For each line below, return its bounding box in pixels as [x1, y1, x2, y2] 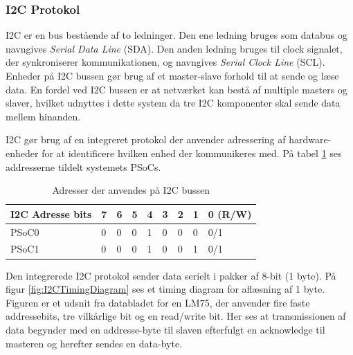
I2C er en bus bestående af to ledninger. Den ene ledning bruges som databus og [6, 28, 347, 42]
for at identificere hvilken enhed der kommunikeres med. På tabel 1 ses [42, 145, 342, 160]
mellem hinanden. [6, 109, 81, 123]
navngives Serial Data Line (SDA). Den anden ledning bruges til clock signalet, [6, 41, 343, 55]
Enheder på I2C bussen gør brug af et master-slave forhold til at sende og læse [6, 69, 339, 82]
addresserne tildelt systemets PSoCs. [6, 159, 161, 174]
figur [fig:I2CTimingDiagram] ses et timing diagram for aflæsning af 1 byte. [6, 282, 325, 296]
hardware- [289, 132, 332, 147]
